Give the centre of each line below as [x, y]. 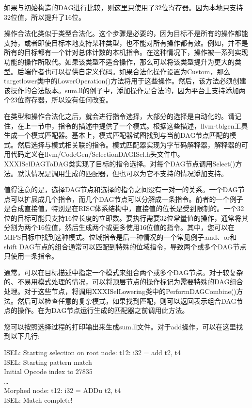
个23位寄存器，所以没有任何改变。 [58, 100]
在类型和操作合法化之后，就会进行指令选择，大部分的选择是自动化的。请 [119, 116]
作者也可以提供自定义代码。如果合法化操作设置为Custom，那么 [131, 71]
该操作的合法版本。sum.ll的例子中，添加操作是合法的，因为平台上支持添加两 [125, 90]
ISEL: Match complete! [38, 400]
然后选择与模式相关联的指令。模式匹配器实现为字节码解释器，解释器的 [129, 144]
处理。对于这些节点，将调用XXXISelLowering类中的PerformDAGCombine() [120, 291]
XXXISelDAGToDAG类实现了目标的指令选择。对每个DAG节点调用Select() [120, 163]
